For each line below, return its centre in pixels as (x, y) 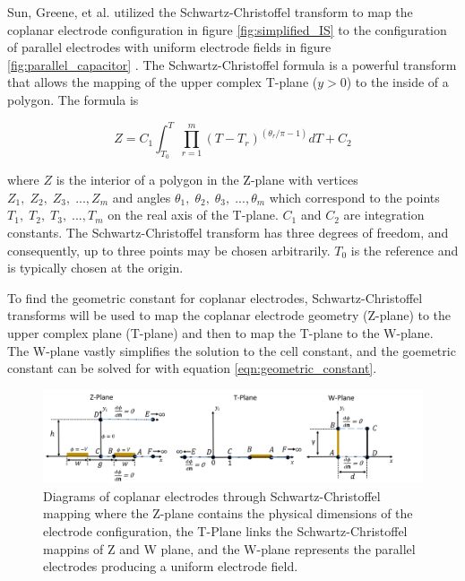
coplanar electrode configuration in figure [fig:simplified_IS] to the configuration (227, 29)
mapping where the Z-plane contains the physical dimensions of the (228, 513)
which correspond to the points (354, 197)
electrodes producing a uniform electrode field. (171, 566)
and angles (142, 197)
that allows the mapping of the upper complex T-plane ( (163, 82)
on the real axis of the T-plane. (193, 215)
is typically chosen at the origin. (95, 268)
